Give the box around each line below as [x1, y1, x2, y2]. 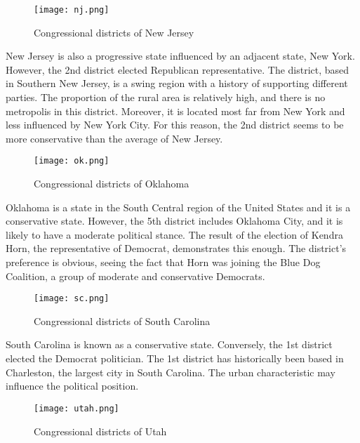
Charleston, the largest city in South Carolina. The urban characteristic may [6, 364, 335, 379]
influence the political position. [6, 378, 139, 393]
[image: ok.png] [34, 156, 109, 166]
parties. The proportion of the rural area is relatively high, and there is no [6, 90, 326, 105]
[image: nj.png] [34, 5, 109, 15]
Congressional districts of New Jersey [34, 25, 194, 39]
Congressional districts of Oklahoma [34, 176, 189, 191]
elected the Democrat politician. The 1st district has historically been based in [6, 351, 344, 366]
